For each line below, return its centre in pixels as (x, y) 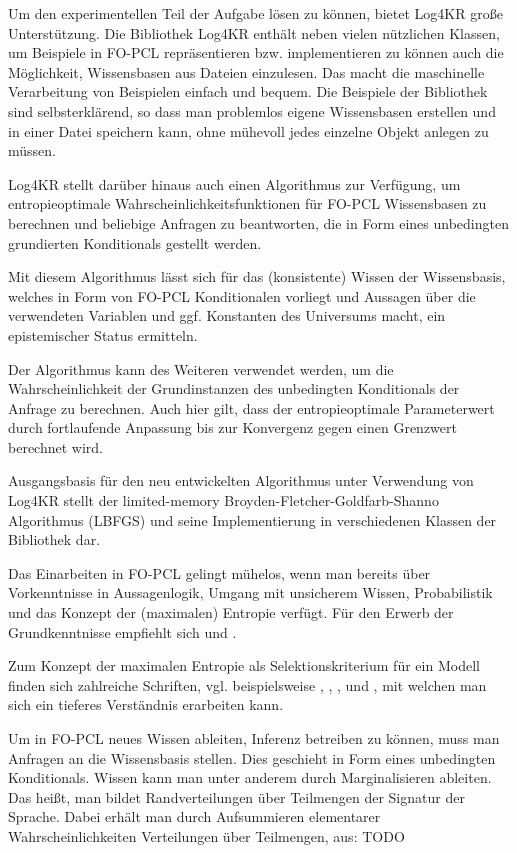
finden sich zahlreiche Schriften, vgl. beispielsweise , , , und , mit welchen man (247, 684)
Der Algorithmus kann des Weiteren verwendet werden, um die (201, 368)
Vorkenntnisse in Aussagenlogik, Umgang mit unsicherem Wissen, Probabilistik (250, 592)
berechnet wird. (55, 446)
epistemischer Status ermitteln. (103, 334)
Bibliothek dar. (54, 539)
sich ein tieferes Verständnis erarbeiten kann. (146, 704)
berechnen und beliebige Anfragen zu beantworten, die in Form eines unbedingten (258, 222)
